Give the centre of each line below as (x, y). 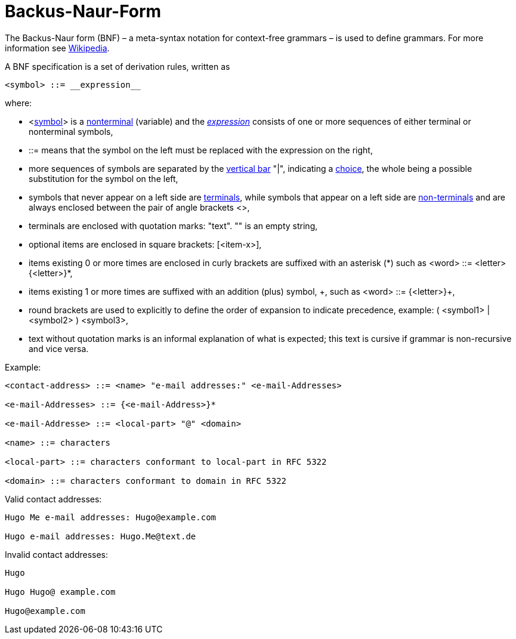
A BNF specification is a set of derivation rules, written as (118, 66)
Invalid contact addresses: (57, 554)
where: (18, 103)
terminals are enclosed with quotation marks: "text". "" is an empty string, (173, 226)
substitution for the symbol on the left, (103, 178)
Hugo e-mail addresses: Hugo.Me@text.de (101, 536)
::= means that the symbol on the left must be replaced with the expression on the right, (201, 150)
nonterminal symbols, (71, 131)
